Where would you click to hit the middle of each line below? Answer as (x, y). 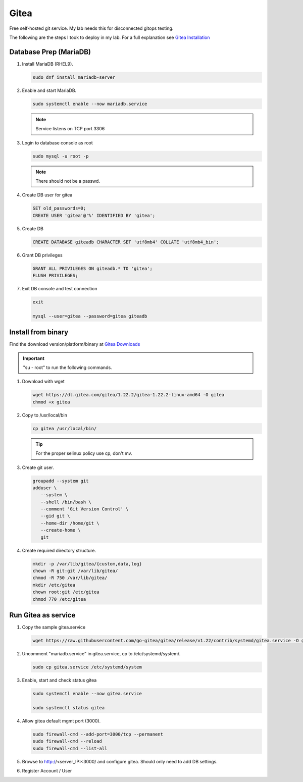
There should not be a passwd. (68, 181)
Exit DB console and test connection (60, 289)
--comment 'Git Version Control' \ (85, 509)
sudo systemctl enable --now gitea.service (87, 693)
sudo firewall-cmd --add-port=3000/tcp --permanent (98, 734)
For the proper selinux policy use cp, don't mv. (84, 453)
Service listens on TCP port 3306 (70, 129)
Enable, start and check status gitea (59, 680)
